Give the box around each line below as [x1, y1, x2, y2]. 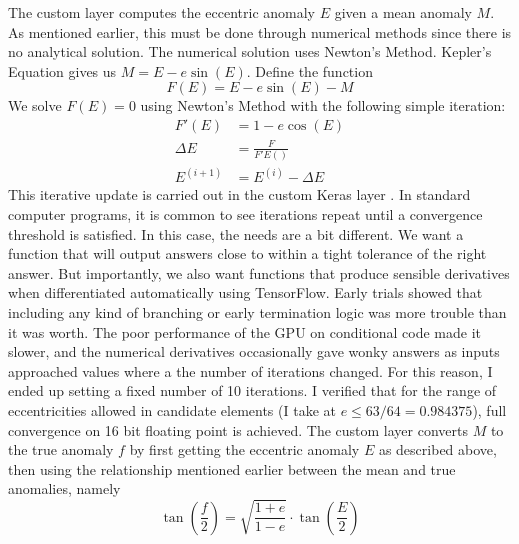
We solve [8, 95, 62, 116]
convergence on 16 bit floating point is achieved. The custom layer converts [8, 419, 468, 440]
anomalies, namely [8, 478, 121, 499]
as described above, [378, 439, 497, 460]
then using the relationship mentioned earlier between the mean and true [8, 458, 456, 479]
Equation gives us [8, 60, 117, 81]
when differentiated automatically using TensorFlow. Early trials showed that [8, 282, 483, 303]
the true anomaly [8, 439, 114, 460]
